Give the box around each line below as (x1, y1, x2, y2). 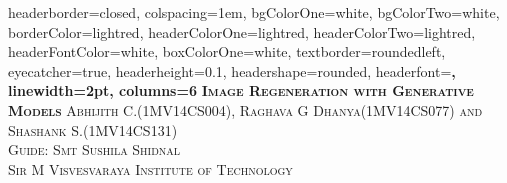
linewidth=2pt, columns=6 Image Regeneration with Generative (8, 80, 474, 101)
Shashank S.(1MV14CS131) (8, 119, 178, 140)
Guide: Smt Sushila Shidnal (8, 139, 181, 160)
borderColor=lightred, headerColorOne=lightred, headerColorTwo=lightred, (8, 21, 476, 42)
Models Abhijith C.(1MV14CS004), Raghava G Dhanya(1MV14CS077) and (8, 99, 483, 120)
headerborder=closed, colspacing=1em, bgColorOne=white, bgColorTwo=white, (8, 2, 500, 22)
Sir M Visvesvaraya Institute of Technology (8, 158, 293, 179)
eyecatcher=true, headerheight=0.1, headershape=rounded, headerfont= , (8, 60, 456, 81)
